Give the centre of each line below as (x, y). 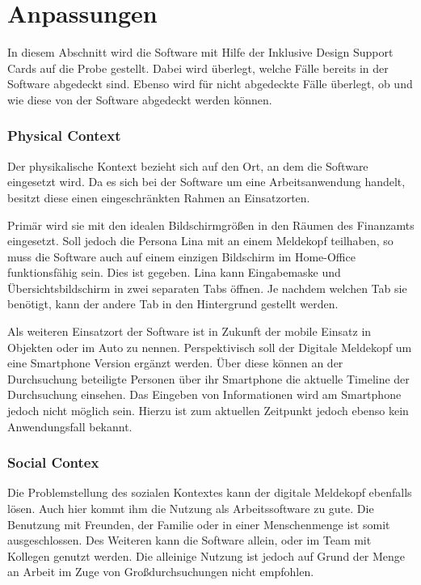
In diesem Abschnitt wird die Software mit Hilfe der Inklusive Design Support (200, 52)
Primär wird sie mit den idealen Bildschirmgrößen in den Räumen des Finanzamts (211, 225)
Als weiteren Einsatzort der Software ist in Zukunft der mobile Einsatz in (189, 331)
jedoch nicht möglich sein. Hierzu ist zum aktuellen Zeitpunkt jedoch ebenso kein (208, 411)
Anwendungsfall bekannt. (70, 426)
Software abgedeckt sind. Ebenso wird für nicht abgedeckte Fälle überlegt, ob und (210, 84)
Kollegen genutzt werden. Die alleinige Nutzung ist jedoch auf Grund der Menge (206, 555)
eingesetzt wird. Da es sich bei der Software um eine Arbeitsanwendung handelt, (206, 182)
